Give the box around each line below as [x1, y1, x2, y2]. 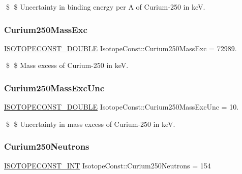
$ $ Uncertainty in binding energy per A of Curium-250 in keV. [6, 2, 205, 12]
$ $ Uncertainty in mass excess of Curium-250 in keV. [6, 118, 175, 129]
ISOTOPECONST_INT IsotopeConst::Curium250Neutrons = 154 [4, 160, 211, 170]
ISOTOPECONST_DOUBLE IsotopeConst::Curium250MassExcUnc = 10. [4, 101, 239, 112]
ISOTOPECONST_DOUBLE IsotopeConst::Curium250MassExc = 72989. [4, 43, 237, 53]
